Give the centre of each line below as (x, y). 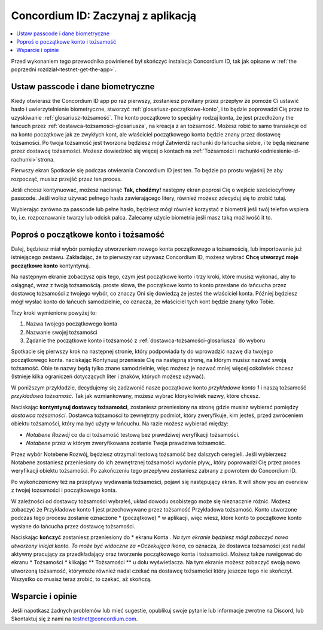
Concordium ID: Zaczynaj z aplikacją (104, 16)
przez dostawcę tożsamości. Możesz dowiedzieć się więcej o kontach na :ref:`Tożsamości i (124, 151)
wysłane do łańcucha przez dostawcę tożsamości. (73, 526)
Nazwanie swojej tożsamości (62, 332)
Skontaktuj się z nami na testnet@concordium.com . (74, 619)
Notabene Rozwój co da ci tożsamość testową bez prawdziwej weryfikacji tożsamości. (133, 434)
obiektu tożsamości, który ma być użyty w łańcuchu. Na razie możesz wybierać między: (120, 424)
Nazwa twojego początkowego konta (72, 324)
